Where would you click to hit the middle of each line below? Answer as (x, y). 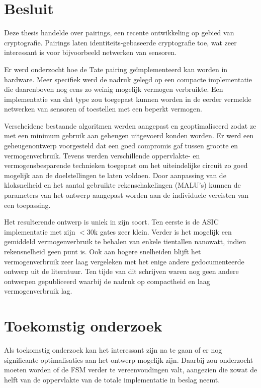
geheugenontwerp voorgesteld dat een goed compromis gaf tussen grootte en (121, 146)
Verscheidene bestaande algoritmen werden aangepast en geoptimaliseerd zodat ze (130, 125)
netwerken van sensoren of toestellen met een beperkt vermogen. (103, 109)
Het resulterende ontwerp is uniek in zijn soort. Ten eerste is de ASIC (111, 222)
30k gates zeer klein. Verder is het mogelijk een (159, 231)
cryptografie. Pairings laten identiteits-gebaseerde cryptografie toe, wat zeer (120, 42)
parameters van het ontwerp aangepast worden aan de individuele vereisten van (126, 195)
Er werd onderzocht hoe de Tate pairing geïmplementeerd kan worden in (116, 69)
